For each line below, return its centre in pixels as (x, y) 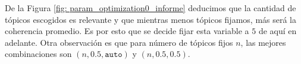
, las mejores (263, 42)
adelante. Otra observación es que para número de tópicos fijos (119, 42)
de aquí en (278, 31)
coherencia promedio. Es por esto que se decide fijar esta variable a (127, 31)
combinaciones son (38, 54)
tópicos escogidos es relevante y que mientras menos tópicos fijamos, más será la (150, 19)
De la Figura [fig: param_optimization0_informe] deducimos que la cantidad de (150, 8)
